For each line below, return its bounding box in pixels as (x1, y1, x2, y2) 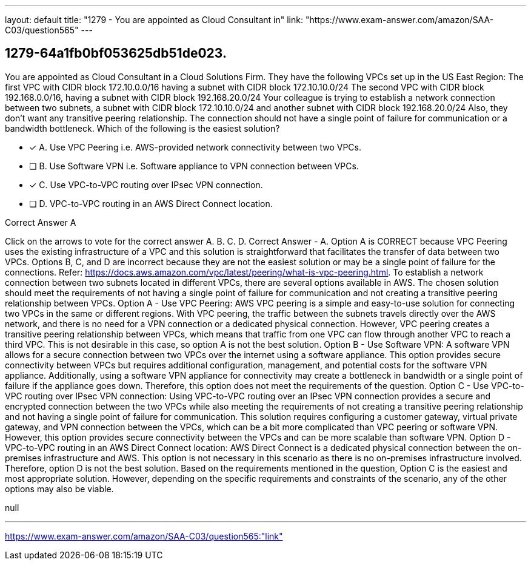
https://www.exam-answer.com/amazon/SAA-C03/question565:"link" (5, 530, 283, 541)
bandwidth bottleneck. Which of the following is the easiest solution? (5, 123, 280, 134)
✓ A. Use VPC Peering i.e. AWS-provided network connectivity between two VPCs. (29, 141, 362, 152)
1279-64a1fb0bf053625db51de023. (5, 46, 227, 61)
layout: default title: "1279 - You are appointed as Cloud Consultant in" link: (5, 15, 303, 25)
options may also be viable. (5, 483, 114, 494)
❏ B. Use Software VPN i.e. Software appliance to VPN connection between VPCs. (29, 160, 359, 171)
